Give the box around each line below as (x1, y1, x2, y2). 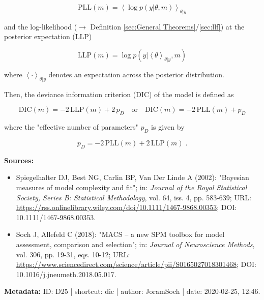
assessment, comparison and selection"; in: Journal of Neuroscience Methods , (16, 238, 255, 249)
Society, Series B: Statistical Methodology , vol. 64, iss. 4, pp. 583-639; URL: (16, 192, 251, 202)
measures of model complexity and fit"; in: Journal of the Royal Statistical (16, 182, 247, 192)
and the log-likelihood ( (4, 21, 77, 32)
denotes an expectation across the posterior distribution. (48, 69, 224, 79)
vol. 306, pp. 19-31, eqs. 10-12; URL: (16, 249, 130, 259)
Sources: (4, 155, 34, 165)
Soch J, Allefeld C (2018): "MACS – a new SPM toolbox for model (16, 229, 225, 239)
